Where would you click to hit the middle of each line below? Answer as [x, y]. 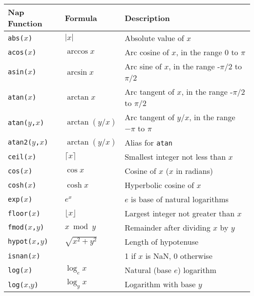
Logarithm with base [160, 284]
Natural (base [148, 270]
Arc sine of [143, 66]
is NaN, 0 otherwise [179, 256]
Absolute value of [154, 38]
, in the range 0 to [207, 52]
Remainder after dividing [168, 227]
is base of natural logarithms [180, 199]
